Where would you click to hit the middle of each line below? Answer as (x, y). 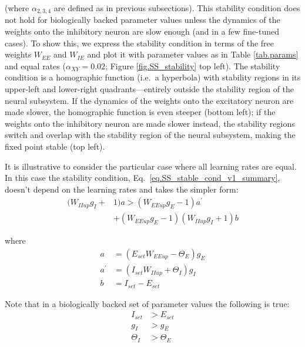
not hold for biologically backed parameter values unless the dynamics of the (143, 20)
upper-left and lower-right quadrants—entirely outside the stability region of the (150, 89)
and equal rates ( (35, 65)
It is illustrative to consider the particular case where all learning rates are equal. (151, 166)
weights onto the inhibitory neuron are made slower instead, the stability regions (150, 123)
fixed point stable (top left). (55, 146)
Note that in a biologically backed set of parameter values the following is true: (147, 303)
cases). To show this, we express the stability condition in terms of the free (140, 43)
